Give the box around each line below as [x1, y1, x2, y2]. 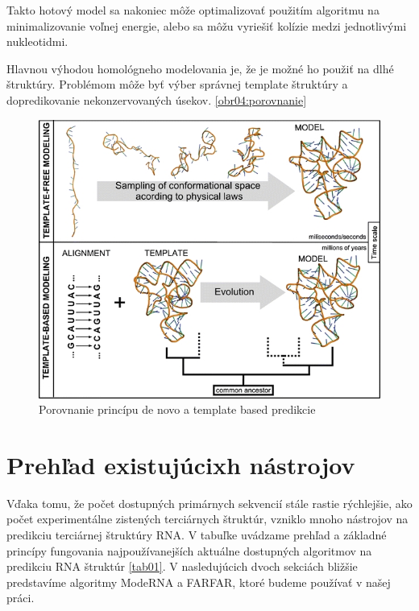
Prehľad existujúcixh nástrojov [6, 448, 355, 481]
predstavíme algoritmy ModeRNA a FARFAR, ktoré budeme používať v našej [6, 573, 391, 590]
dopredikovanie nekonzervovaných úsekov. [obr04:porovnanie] [6, 91, 307, 108]
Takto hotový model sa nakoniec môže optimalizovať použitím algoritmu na [6, 2, 380, 18]
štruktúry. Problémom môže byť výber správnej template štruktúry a [6, 76, 348, 93]
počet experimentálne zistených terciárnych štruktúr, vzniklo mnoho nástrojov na [6, 510, 409, 527]
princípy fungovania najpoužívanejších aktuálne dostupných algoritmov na [6, 542, 372, 559]
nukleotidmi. [6, 33, 68, 50]
